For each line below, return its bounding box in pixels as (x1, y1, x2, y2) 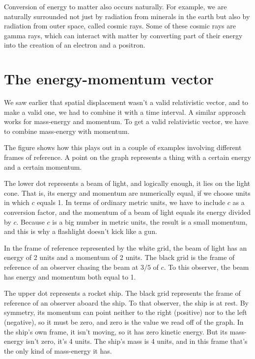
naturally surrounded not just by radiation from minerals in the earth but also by (4, 11, 250, 21)
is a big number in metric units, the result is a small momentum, (52, 216, 248, 227)
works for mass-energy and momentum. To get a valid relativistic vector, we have (4, 116, 249, 127)
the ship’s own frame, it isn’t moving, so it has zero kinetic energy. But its (4, 326, 227, 336)
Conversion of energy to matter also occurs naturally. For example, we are (4, 1, 227, 11)
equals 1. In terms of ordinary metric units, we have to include (37, 197, 226, 207)
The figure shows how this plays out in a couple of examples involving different (4, 142, 242, 153)
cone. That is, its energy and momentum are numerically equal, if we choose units (4, 187, 251, 198)
